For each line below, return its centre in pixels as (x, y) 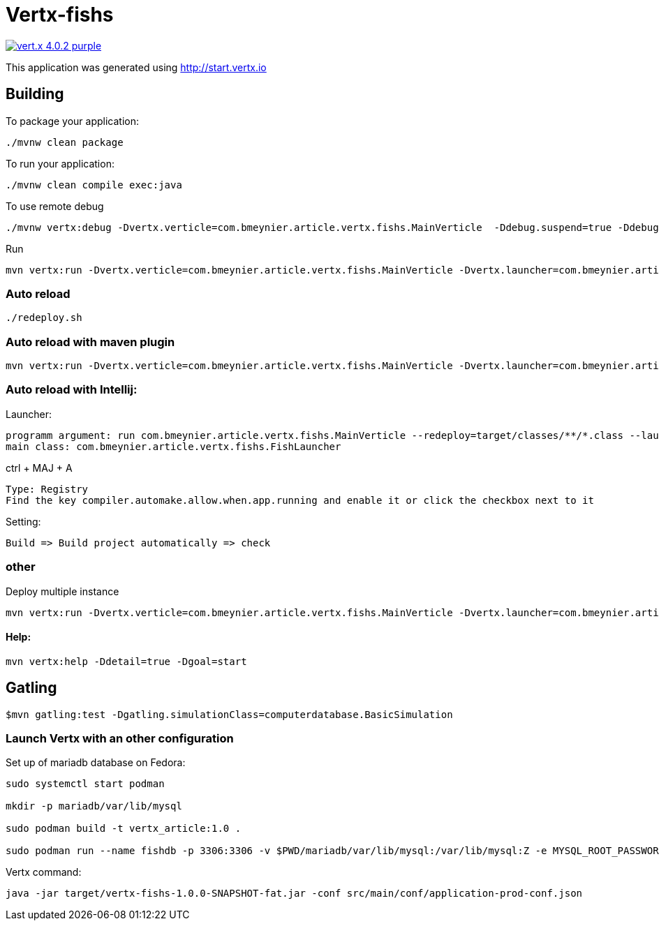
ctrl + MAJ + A (39, 468)
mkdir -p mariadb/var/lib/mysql (94, 806)
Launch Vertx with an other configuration (120, 739)
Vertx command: (44, 872)
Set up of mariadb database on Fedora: (96, 763)
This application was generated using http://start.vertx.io (136, 67)
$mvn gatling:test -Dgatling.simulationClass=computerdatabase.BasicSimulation (229, 714)
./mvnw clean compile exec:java (94, 185)
